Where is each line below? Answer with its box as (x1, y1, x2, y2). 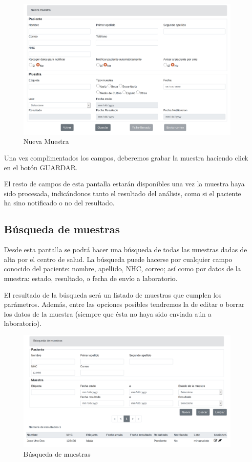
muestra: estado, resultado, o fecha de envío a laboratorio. (4, 273, 178, 283)
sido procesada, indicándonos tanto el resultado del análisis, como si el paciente (4, 188, 241, 198)
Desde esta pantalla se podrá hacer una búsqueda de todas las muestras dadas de (4, 244, 247, 255)
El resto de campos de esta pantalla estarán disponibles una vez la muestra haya (4, 179, 245, 189)
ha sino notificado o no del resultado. (4, 198, 115, 208)
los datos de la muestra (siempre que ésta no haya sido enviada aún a (4, 308, 211, 319)
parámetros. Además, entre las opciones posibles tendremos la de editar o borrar (4, 299, 245, 309)
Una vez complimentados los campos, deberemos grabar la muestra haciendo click (4, 153, 249, 163)
